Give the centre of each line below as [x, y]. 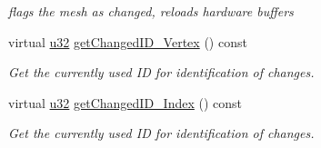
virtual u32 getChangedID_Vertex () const [128, 41]
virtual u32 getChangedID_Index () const [125, 102]
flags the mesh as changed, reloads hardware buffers [151, 11]
